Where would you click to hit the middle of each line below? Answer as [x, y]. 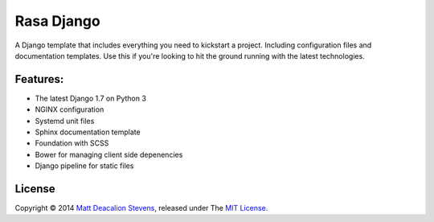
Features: [39, 79]
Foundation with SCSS [72, 143]
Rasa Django [57, 21]
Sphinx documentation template [88, 132]
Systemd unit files [65, 121]
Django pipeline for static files [84, 166]
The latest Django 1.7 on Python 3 [90, 98]
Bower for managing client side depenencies [109, 154]
